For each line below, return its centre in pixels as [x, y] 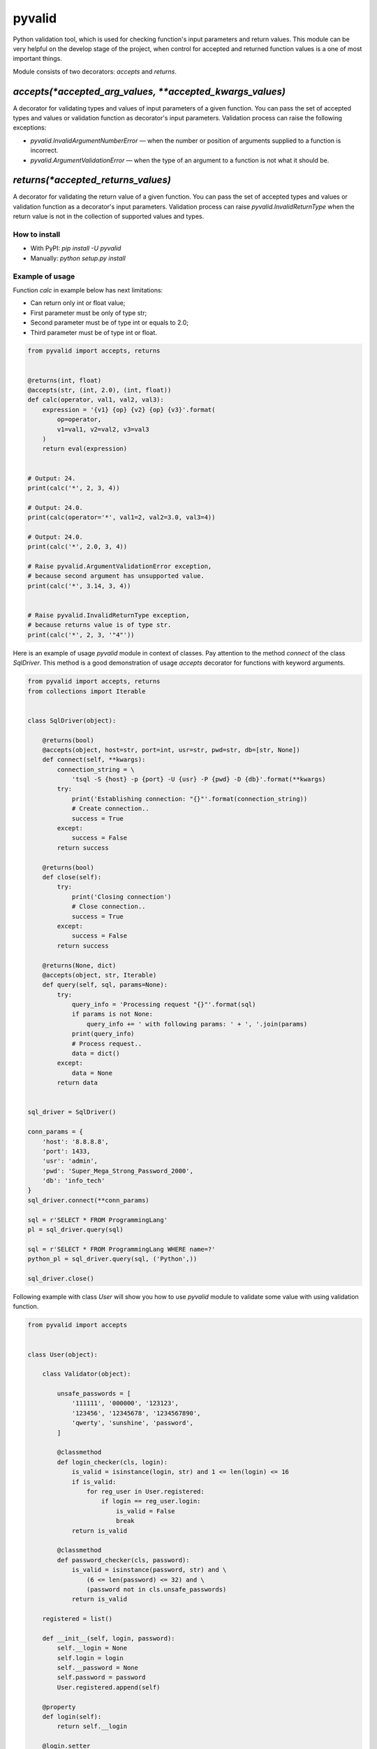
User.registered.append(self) [109, 1687]
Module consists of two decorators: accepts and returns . [95, 71]
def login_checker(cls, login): [112, 1462]
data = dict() [96, 1054]
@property [59, 1707]
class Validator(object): [87, 1374]
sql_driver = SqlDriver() [72, 1112]
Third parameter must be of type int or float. [94, 332]
